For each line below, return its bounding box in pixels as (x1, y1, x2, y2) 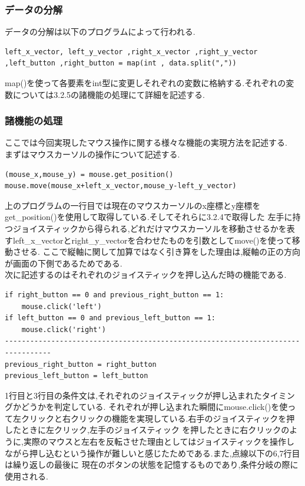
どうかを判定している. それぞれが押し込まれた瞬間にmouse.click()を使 (21, 400, 288, 413)
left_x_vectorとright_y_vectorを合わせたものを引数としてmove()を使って (12, 234, 292, 246)
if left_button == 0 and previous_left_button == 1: (5, 314, 216, 323)
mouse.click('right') (21, 325, 106, 334)
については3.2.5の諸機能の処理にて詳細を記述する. (12, 88, 205, 100)
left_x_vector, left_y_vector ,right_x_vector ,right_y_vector (5, 47, 258, 56)
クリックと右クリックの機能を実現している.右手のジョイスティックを (21, 412, 287, 424)
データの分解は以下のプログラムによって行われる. (5, 25, 195, 38)
